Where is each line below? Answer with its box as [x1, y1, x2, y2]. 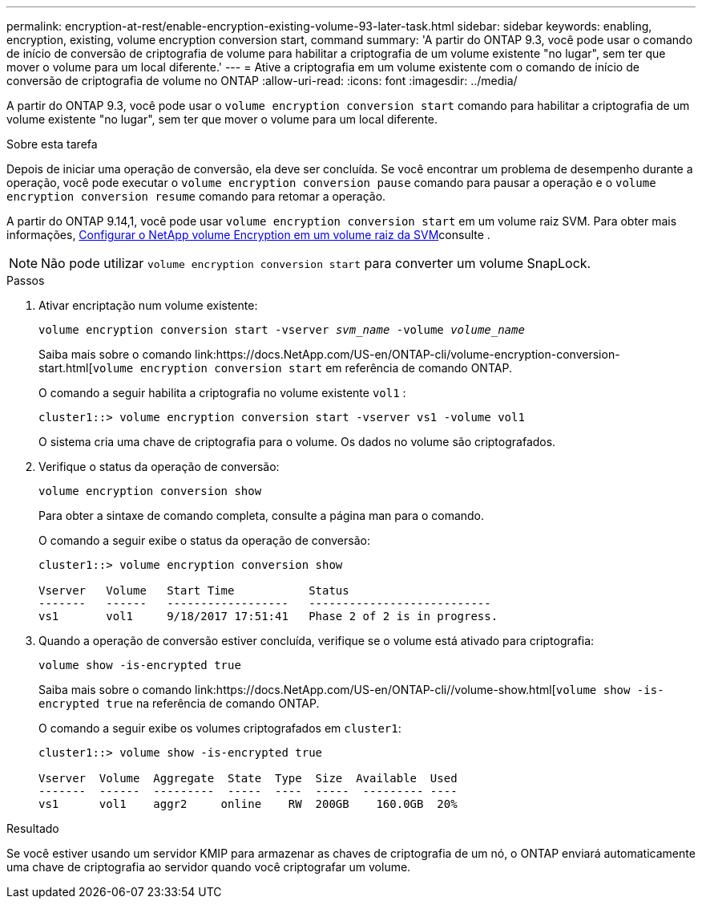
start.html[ [38, 361, 93, 375]
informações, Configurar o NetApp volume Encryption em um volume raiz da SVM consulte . [6, 228, 490, 241]
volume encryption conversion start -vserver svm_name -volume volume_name [38, 323, 525, 336]
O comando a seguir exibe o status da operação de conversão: [38, 534, 370, 547]
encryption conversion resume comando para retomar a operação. [6, 189, 386, 203]
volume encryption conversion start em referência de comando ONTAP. [92, 361, 512, 375]
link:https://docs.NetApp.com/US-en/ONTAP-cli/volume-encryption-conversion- [195, 347, 620, 361]
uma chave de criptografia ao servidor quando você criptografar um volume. [6, 860, 411, 874]
